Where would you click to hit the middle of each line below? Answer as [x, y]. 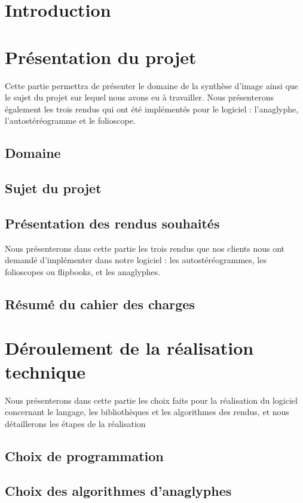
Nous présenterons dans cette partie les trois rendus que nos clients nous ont [145, 248]
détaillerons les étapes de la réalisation [75, 423]
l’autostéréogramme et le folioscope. [70, 121]
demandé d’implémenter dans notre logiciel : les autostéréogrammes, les [136, 260]
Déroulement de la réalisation [129, 348]
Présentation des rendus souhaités [112, 223]
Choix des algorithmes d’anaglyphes [118, 491]
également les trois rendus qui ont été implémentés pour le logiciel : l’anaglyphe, [152, 109]
